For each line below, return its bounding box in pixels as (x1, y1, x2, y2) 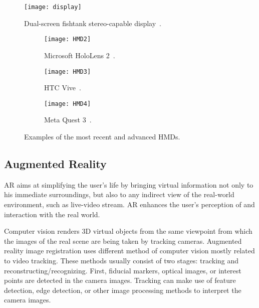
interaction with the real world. (4, 209, 100, 219)
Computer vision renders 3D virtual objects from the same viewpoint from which (4, 226, 252, 236)
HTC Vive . (44, 82, 81, 93)
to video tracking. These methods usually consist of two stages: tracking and (4, 255, 239, 265)
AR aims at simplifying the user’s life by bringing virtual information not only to (4, 179, 253, 190)
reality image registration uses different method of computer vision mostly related (4, 245, 255, 256)
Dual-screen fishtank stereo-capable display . (24, 18, 161, 28)
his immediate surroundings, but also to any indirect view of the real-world (4, 189, 234, 200)
